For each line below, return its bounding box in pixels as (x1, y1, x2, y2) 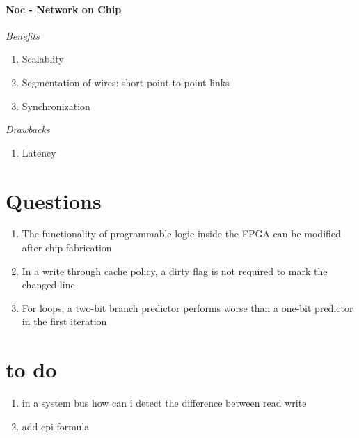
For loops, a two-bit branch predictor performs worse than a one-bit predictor (22, 300, 353, 315)
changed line (22, 277, 75, 292)
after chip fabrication (22, 240, 112, 255)
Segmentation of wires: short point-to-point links (22, 75, 230, 89)
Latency (22, 145, 56, 159)
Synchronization (22, 98, 90, 113)
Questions (6, 186, 102, 214)
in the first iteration (22, 314, 107, 329)
